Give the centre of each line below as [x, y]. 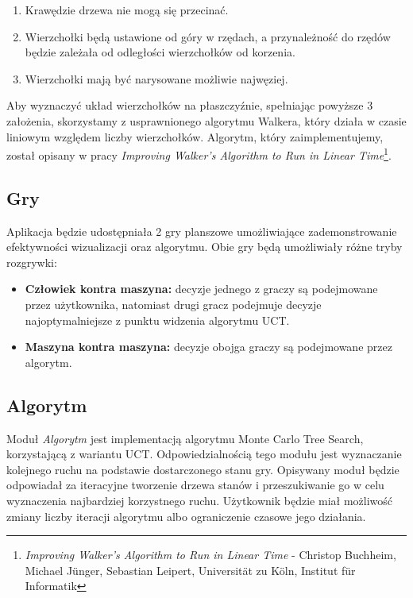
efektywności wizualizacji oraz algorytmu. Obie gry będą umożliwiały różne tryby [205, 247]
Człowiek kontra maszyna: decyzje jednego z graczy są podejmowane [201, 289]
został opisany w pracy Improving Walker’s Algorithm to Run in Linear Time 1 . [199, 154]
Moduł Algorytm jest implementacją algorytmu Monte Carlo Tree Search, [185, 438]
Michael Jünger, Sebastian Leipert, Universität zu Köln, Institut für [190, 570]
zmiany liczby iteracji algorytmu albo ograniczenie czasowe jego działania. [186, 516]
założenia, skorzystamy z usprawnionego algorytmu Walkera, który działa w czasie [206, 120]
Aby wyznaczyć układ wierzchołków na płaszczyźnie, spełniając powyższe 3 [190, 105]
